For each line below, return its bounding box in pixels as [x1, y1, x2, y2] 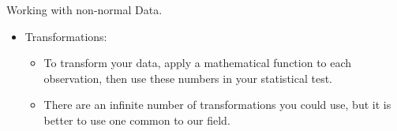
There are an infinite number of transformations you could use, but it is [43, 96, 391, 113]
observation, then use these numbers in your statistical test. [43, 69, 333, 86]
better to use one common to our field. [43, 111, 230, 128]
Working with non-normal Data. [6, 2, 163, 17]
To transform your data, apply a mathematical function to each [43, 54, 352, 71]
